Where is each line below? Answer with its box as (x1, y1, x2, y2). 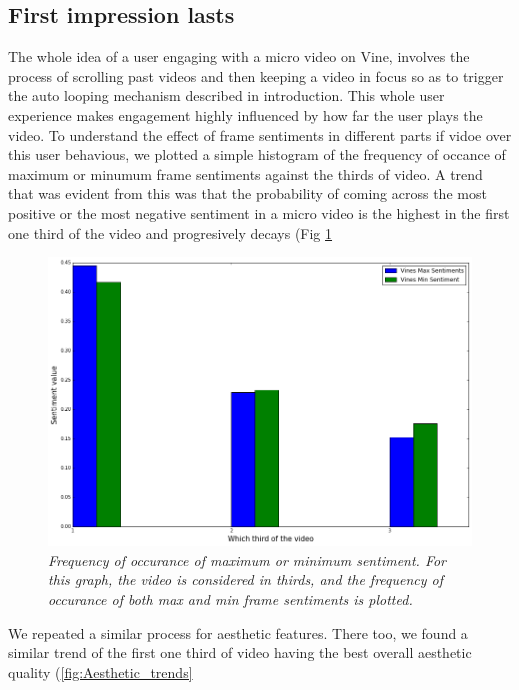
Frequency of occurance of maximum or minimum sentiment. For (48, 549, 447, 570)
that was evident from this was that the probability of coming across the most (8, 183, 487, 204)
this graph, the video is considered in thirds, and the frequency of (48, 569, 444, 590)
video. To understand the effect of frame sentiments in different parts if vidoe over (8, 124, 512, 145)
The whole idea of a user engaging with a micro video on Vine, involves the (8, 46, 470, 67)
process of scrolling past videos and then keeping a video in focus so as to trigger (8, 65, 504, 86)
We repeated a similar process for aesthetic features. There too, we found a (8, 622, 468, 643)
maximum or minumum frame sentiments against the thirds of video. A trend (8, 163, 483, 184)
